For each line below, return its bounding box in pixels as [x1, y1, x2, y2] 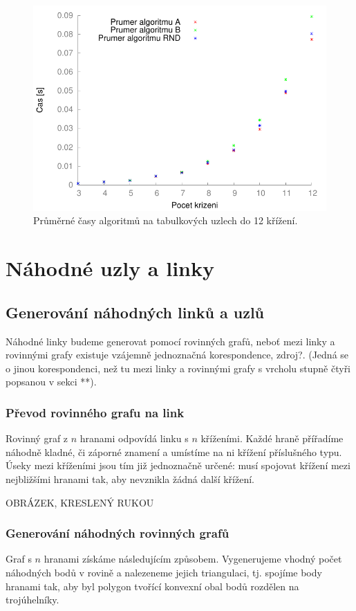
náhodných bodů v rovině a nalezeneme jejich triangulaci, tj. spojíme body [6, 565, 322, 579]
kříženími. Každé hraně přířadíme [200, 431, 344, 446]
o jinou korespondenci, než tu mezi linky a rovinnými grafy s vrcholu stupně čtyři [6, 361, 351, 375]
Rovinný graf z [6, 431, 68, 446]
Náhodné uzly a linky [6, 254, 214, 282]
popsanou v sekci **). [6, 374, 97, 389]
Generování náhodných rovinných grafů [6, 525, 229, 542]
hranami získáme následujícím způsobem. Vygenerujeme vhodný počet [44, 551, 342, 566]
